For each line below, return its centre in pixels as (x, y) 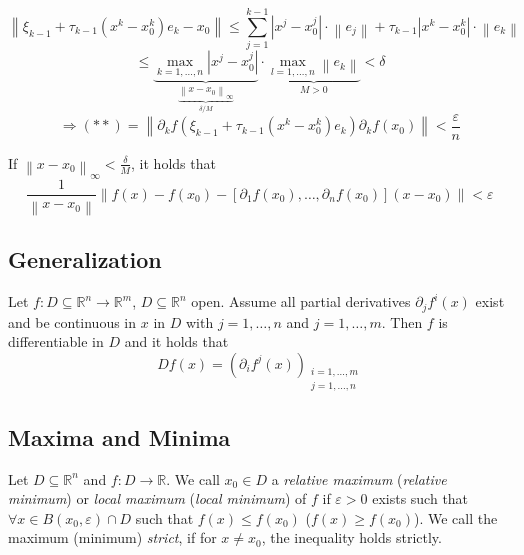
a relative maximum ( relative (359, 478)
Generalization (85, 259)
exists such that (420, 498)
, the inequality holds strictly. (351, 537)
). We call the (455, 517)
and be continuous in (72, 321)
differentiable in (56, 341)
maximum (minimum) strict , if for (112, 537)
